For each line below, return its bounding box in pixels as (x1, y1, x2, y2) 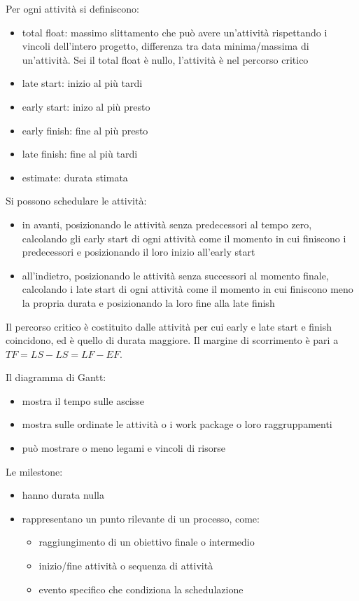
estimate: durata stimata (22, 170, 128, 184)
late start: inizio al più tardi (22, 76, 143, 90)
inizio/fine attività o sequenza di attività (38, 558, 213, 573)
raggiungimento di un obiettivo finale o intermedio (38, 534, 255, 549)
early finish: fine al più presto (22, 123, 148, 137)
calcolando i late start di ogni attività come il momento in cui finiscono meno (22, 282, 353, 296)
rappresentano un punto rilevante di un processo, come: (22, 511, 260, 525)
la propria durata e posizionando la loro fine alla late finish (22, 295, 275, 310)
